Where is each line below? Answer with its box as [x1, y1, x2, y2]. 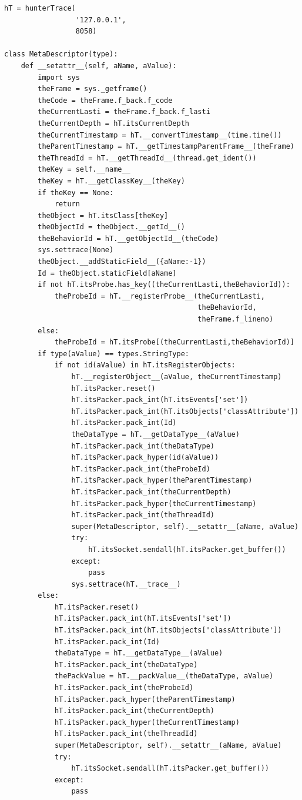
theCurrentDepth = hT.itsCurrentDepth [38, 119, 189, 128]
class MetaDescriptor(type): [4, 50, 118, 59]
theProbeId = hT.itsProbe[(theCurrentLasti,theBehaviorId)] [54, 338, 294, 347]
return [54, 200, 80, 209]
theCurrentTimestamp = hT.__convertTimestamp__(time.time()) [38, 130, 282, 139]
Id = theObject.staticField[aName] [38, 269, 177, 277]
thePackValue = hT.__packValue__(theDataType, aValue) [54, 672, 274, 681]
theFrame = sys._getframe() [38, 85, 147, 93]
